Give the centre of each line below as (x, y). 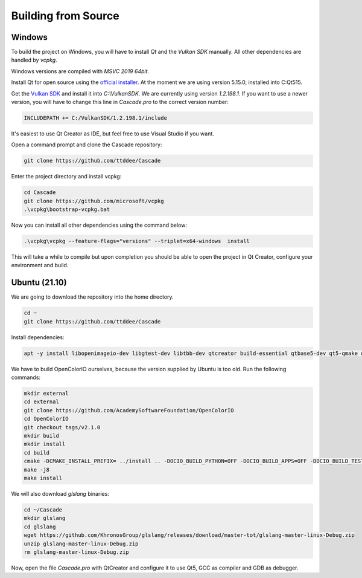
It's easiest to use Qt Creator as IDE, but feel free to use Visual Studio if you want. (113, 134)
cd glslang (40, 527)
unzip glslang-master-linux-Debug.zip (81, 544)
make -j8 (37, 469)
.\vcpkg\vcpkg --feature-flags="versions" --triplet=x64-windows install (137, 241)
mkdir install (45, 444)
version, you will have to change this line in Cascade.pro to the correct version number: (120, 102)
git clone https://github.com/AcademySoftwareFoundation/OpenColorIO (129, 410)
